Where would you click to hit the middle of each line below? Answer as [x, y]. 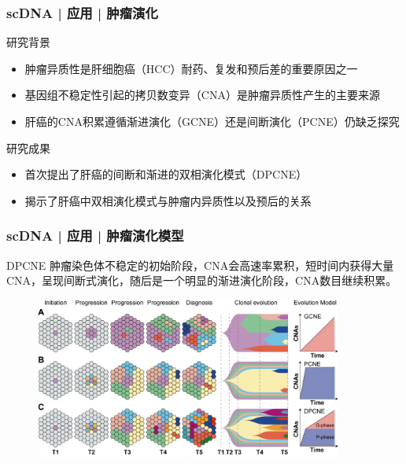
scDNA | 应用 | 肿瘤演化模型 [95, 236]
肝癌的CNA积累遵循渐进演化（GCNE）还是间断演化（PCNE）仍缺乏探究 [212, 121]
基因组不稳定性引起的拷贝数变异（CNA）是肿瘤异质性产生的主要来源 [202, 95]
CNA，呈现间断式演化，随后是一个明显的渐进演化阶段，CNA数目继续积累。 [202, 280]
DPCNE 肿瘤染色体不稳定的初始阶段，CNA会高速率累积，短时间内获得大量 [200, 265]
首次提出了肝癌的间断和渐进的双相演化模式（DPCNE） [166, 174]
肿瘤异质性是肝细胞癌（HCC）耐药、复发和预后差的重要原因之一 [191, 68]
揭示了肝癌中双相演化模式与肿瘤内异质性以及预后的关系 [168, 200]
